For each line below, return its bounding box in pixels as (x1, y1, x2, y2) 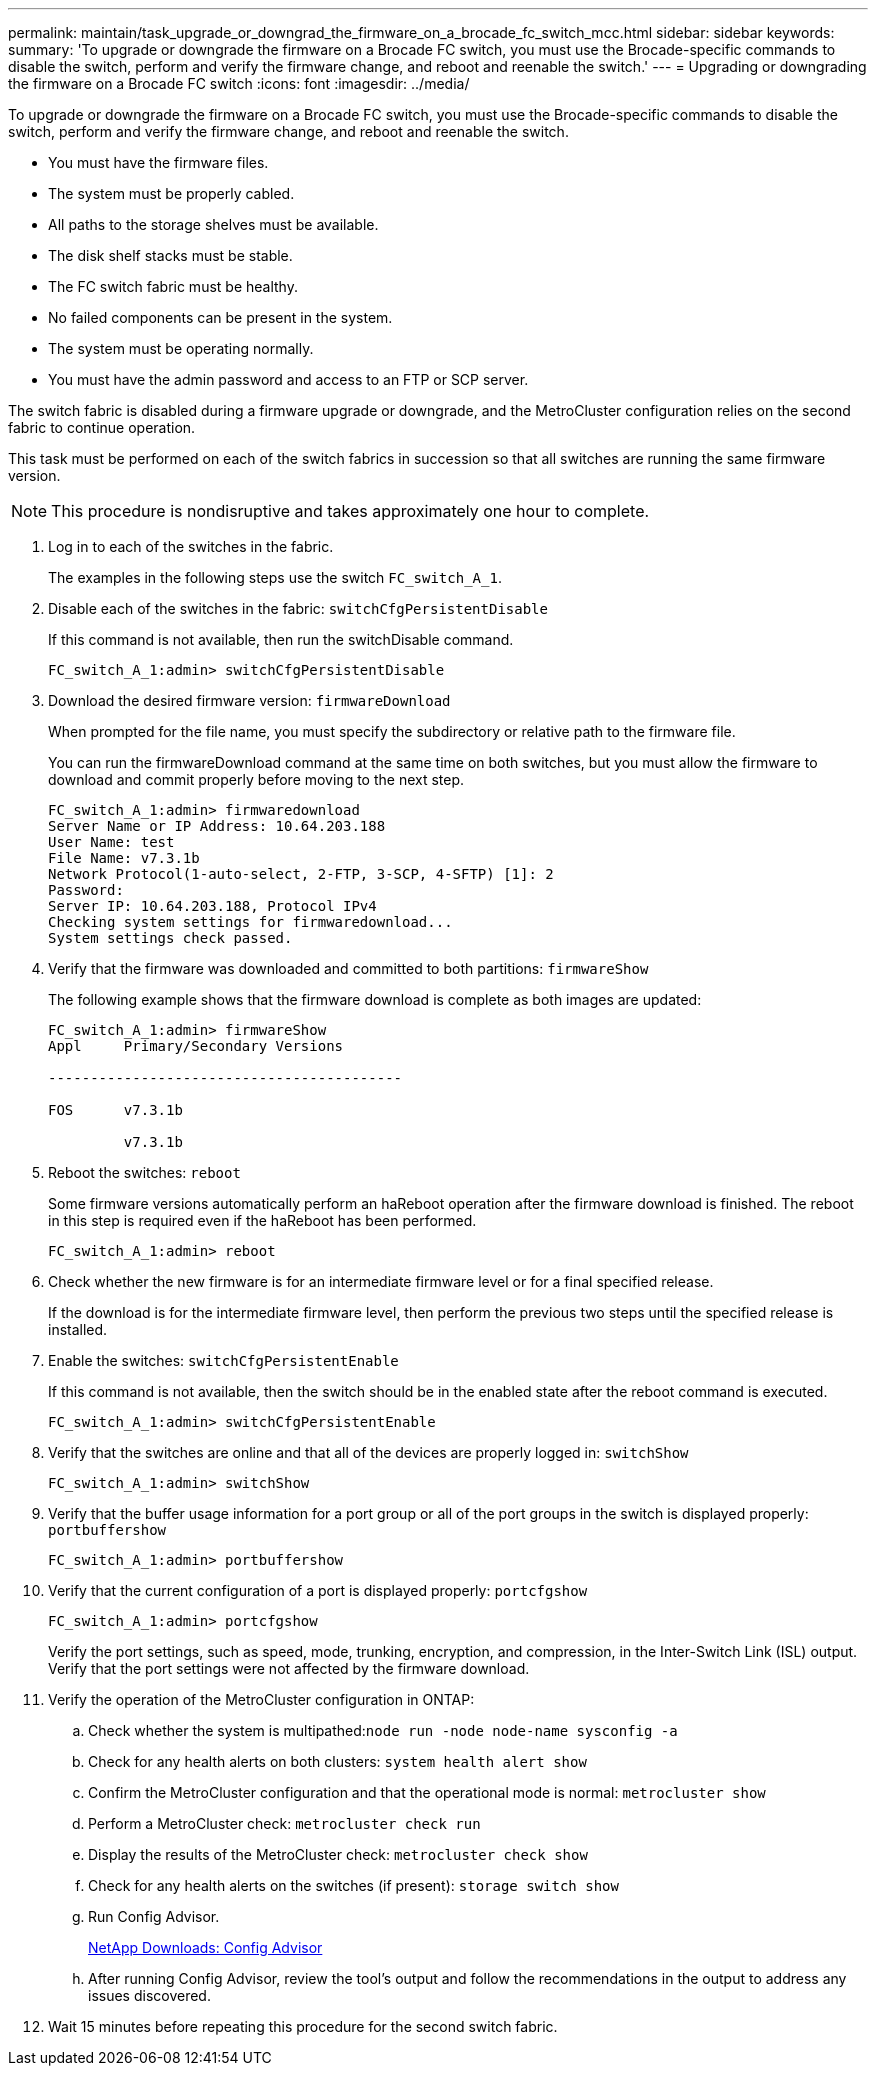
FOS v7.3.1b (48, 1102, 183, 1118)
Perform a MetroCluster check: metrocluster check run (88, 1815, 481, 1832)
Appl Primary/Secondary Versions (48, 1038, 344, 1054)
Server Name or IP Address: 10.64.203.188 (48, 818, 386, 834)
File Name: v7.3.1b (48, 850, 200, 866)
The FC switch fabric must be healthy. (48, 278, 298, 295)
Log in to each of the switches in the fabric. (48, 538, 334, 555)
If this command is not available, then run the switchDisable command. (48, 631, 514, 648)
